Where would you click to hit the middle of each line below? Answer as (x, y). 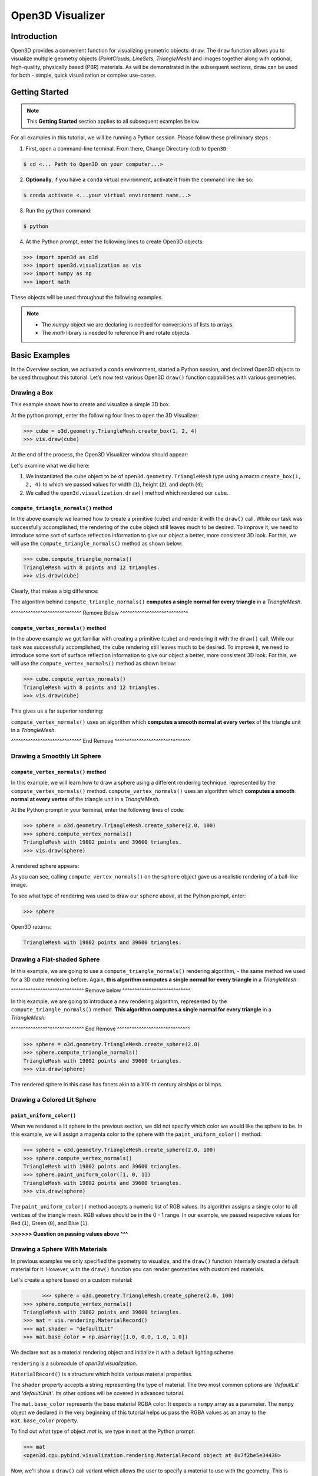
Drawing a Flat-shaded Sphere (55, 959)
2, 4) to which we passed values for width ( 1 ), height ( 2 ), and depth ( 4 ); (115, 485)
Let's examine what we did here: (50, 465)
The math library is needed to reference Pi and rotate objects (115, 333)
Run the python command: (59, 210)
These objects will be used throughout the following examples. (87, 297)
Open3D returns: (31, 926)
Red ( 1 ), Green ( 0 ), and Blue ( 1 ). (50, 1223)
